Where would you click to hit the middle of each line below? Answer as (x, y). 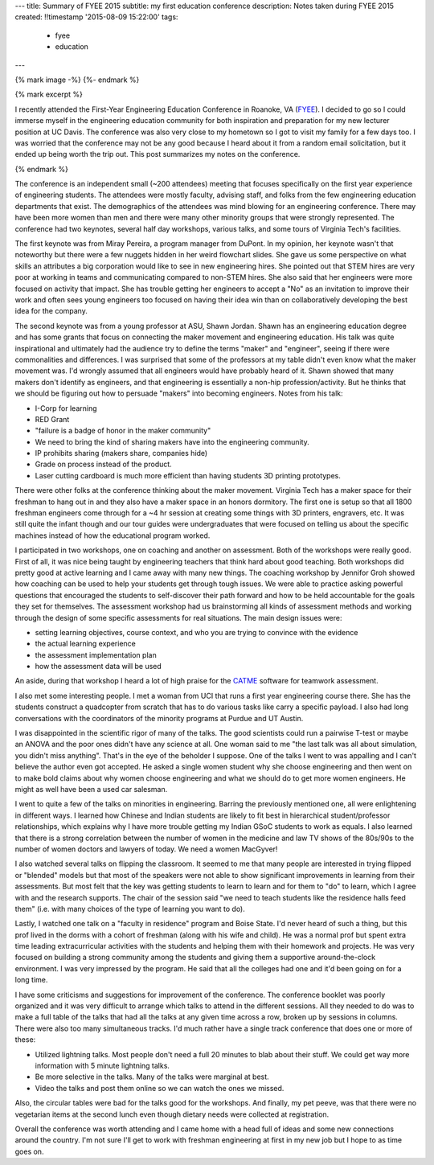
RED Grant (52, 419)
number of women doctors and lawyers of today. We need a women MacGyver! (146, 849)
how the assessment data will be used (98, 667)
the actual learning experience (85, 644)
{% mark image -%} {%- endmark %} (77, 80)
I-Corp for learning (66, 408)
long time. (31, 980)
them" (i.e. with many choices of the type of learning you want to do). (130, 909)
